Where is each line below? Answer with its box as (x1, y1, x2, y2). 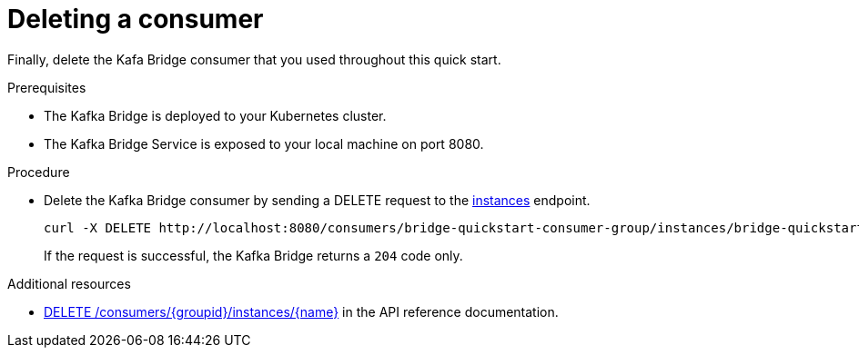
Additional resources (7, 275, 131, 291)
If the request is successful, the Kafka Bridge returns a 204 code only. (44, 247, 463, 263)
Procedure (7, 163, 70, 180)
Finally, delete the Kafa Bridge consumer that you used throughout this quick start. (7, 51, 501, 67)
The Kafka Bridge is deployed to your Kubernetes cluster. (44, 107, 387, 123)
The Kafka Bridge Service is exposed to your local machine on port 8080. (44, 135, 484, 152)
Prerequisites (7, 79, 86, 95)
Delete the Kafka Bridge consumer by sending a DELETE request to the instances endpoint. (44, 192, 591, 208)
